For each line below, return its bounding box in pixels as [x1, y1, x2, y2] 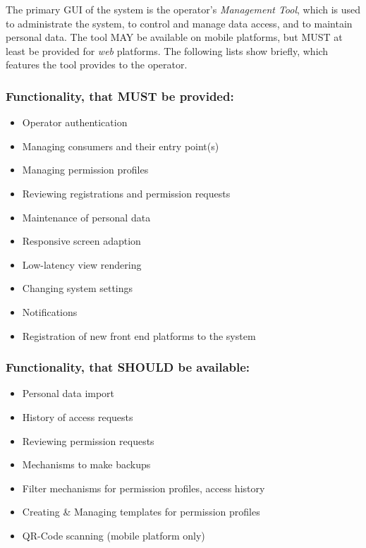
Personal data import [22, 386, 115, 401]
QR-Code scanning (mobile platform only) [22, 528, 205, 542]
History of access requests [22, 409, 133, 424]
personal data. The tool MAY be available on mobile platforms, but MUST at [6, 30, 343, 44]
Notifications [22, 304, 78, 319]
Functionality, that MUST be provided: [6, 87, 234, 104]
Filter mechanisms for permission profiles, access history [22, 480, 265, 495]
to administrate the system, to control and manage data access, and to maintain [6, 16, 353, 30]
